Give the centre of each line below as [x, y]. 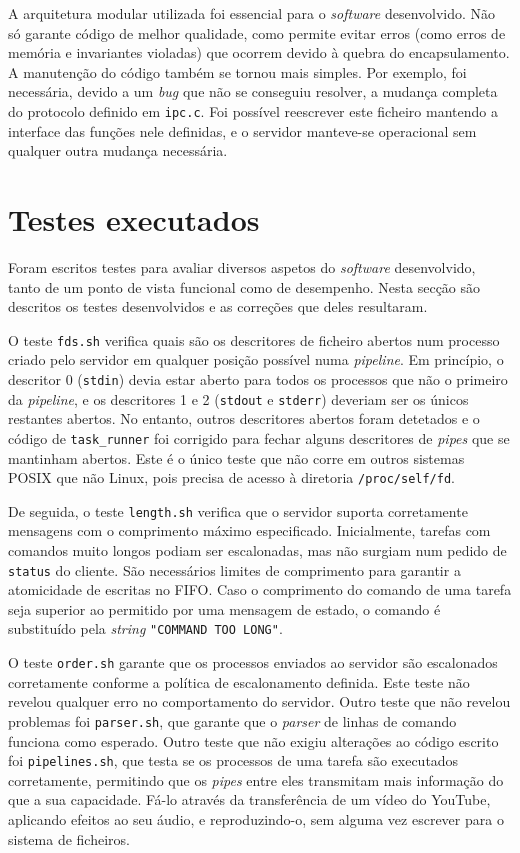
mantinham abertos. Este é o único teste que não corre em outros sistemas [236, 457]
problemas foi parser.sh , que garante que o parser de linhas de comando [232, 720]
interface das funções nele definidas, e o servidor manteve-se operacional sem [242, 130]
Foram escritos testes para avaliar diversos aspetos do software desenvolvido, [242, 266]
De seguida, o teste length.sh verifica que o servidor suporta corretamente [238, 510]
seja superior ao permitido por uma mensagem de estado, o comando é [224, 608]
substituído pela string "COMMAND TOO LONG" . [145, 628]
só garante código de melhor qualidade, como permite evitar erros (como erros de [257, 32]
